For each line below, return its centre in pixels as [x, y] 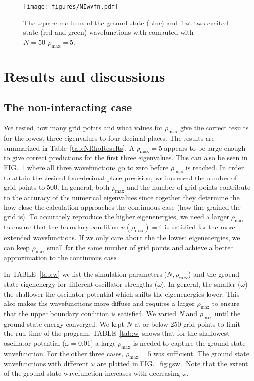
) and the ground [214, 274]
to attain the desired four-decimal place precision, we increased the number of [121, 177]
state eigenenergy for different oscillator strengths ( [81, 284]
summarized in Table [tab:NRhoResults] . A [69, 147]
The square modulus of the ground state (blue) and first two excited [126, 22]
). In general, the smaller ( [201, 284]
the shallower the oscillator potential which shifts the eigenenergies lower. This [122, 293]
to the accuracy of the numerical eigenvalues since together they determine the [122, 197]
